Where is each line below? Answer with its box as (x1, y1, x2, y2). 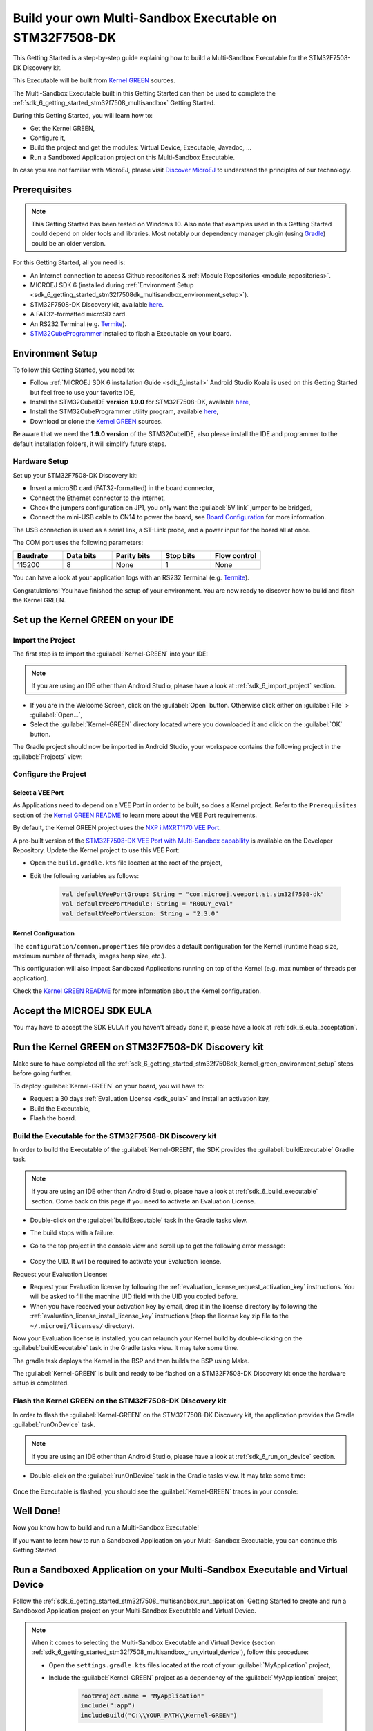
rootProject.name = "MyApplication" (80, 1692, 205, 1700)
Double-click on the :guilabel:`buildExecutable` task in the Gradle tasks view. (30, 1216, 248, 1224)
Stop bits (165, 551, 196, 561)
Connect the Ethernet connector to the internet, (30, 494, 166, 502)
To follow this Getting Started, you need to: (12, 366, 135, 374)
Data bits (66, 551, 97, 561)
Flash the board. (30, 1113, 77, 1122)
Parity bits (115, 551, 151, 561)
